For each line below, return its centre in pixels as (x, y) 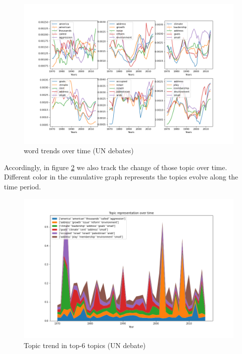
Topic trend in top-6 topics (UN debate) (85, 345)
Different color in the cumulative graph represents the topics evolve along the (121, 177)
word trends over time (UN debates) (79, 151)
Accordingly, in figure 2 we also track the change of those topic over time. (116, 167)
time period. (23, 187)
